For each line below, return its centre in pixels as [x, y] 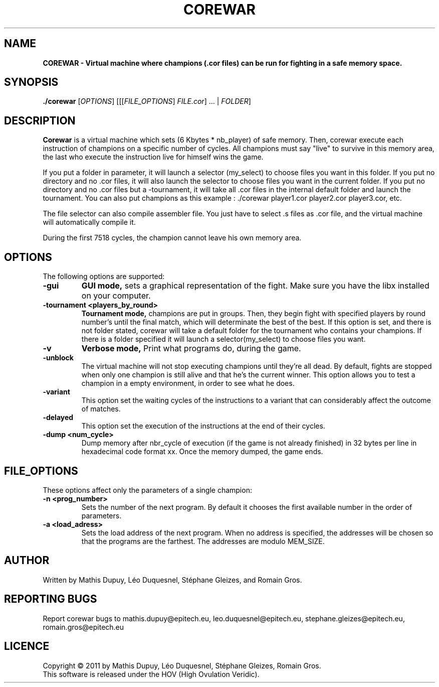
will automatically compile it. [89, 222]
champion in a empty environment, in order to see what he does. [188, 383]
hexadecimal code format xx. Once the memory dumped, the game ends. [202, 452]
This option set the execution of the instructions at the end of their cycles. [203, 426]
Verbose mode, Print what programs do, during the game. [191, 349]
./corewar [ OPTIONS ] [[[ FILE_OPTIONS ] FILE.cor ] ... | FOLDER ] [147, 101]
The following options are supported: [104, 277]
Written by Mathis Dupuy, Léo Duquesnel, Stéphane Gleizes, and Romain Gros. [172, 580]
